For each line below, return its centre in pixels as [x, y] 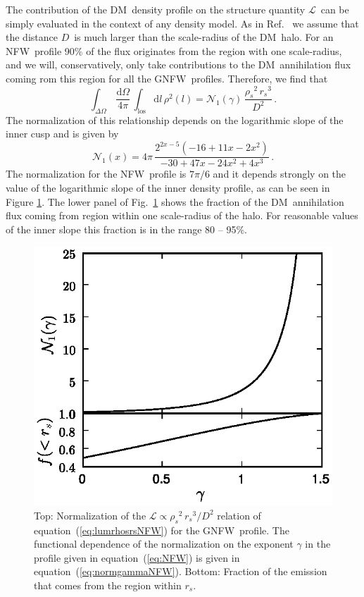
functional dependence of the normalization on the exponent [164, 544]
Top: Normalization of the [90, 515]
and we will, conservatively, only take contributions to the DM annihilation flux [178, 64]
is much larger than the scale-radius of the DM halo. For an [204, 37]
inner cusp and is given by [62, 134]
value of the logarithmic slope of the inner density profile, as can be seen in [168, 187]
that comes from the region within [108, 585]
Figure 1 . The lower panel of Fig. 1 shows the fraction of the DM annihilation [175, 201]
